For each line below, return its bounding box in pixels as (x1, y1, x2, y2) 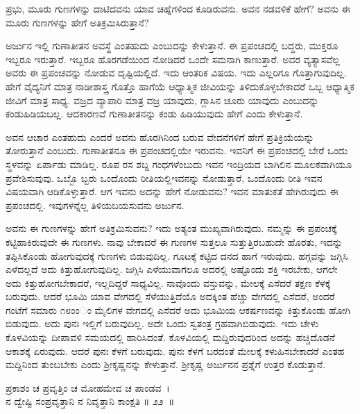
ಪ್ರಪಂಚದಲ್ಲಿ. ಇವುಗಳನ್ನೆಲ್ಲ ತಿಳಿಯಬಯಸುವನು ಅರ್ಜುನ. (6, 197, 185, 212)
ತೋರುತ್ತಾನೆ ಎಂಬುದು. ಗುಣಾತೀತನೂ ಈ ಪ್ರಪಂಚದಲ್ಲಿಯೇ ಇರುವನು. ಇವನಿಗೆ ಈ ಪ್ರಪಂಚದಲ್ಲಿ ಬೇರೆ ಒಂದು (6, 143, 348, 158)
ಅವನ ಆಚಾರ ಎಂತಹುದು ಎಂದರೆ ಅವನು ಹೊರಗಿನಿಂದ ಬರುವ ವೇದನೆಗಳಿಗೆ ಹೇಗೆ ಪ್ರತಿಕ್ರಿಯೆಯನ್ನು (6, 129, 314, 144)
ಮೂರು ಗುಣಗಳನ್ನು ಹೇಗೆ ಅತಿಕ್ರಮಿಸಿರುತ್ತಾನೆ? (6, 15, 149, 29)
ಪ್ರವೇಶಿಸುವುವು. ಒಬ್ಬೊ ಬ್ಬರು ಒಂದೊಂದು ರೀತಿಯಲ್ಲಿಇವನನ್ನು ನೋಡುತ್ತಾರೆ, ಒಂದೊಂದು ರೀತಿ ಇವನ (6, 170, 323, 185)
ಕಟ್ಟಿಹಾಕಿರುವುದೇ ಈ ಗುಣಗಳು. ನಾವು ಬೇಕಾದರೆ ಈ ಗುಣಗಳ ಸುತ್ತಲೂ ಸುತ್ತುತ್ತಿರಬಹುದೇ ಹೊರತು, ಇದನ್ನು (6, 234, 343, 249)
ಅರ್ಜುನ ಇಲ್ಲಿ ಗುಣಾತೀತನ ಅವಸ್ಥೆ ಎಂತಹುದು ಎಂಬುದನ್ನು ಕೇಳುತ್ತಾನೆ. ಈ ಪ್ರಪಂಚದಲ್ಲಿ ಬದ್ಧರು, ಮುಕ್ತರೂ (6, 38, 338, 53)
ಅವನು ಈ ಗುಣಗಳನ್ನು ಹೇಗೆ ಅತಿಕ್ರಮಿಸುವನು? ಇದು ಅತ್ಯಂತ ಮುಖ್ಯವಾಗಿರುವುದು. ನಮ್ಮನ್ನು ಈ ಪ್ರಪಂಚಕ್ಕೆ (6, 221, 337, 235)
